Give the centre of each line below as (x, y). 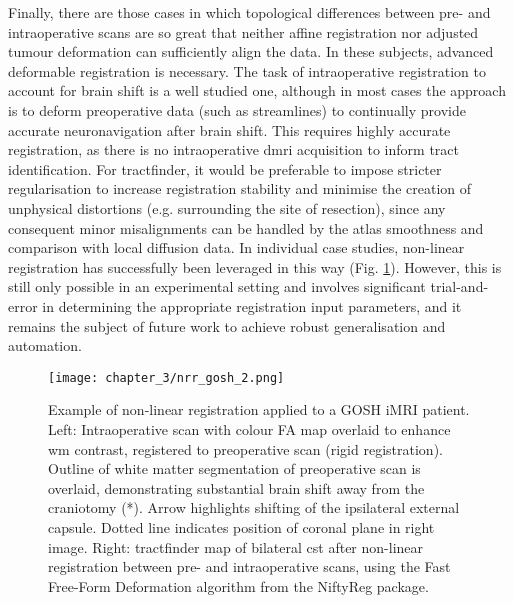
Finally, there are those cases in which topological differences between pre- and (249, 12)
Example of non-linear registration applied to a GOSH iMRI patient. (259, 409)
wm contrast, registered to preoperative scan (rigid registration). (245, 448)
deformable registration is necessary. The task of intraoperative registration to (247, 70)
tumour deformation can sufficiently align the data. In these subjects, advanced (251, 51)
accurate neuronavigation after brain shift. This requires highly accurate (229, 129)
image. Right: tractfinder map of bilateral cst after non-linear (236, 546)
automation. (45, 345)
